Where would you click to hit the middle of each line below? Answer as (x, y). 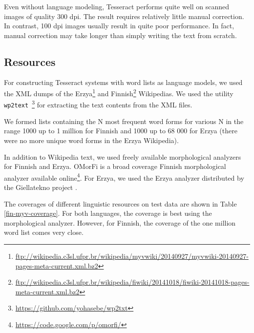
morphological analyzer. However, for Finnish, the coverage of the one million (120, 222)
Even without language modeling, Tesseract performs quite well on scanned (117, 6)
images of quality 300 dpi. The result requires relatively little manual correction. (124, 16)
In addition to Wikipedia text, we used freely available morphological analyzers (123, 156)
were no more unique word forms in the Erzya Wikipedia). (91, 140)
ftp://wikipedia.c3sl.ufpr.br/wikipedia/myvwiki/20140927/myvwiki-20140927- (132, 256)
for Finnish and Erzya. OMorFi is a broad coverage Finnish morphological (115, 166)
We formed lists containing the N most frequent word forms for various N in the (124, 121)
